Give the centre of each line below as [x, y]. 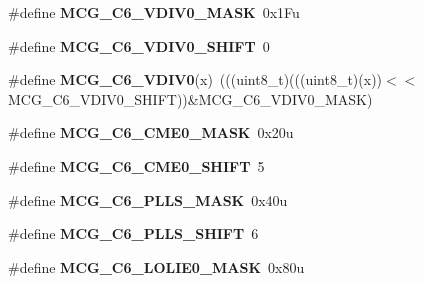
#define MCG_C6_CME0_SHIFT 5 [136, 165]
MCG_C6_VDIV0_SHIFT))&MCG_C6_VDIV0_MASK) [190, 98]
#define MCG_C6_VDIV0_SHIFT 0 [139, 45]
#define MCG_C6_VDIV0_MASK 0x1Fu [154, 12]
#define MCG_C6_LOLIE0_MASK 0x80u [156, 266]
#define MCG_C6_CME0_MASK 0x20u [151, 132]
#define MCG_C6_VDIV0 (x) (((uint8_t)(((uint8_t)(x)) [195, 79]
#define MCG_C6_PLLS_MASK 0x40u [148, 199]
